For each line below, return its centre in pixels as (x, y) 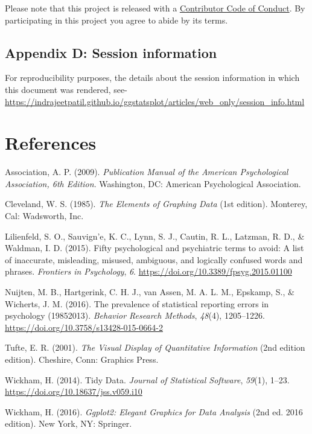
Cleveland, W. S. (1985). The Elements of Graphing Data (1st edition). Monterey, (156, 204)
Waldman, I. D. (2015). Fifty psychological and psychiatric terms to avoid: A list (154, 248)
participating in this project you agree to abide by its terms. (116, 20)
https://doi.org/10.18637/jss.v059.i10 (74, 391)
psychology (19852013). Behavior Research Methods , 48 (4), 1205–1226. (135, 315)
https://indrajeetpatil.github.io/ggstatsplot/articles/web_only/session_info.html (155, 101)
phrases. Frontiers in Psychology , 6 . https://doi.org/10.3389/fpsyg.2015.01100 (148, 271)
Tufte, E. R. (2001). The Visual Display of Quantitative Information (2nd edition (155, 347)
